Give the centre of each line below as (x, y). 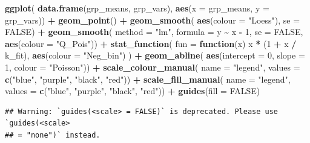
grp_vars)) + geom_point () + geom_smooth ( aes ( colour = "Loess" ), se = (153, 20)
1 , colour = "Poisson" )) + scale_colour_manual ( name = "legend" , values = (153, 67)
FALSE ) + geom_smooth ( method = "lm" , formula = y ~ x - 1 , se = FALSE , (154, 32)
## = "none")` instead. (53, 135)
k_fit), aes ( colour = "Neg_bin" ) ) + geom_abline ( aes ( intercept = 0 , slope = (155, 55)
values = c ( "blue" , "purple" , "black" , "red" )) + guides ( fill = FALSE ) (133, 91)
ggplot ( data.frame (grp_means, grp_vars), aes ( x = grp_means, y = (137, 8)
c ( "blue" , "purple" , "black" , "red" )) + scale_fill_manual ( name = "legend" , (148, 79)
